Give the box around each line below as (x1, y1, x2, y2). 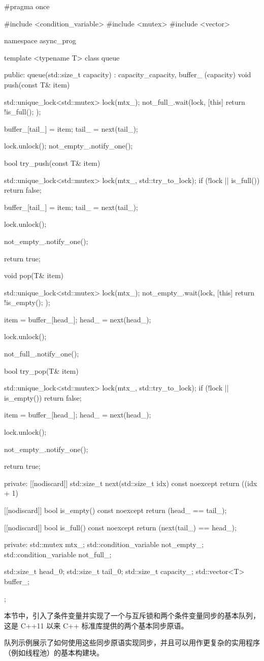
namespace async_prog (4, 35, 76, 46)
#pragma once (4, 1, 50, 11)
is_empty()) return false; (4, 392, 82, 403)
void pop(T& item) (4, 270, 64, 281)
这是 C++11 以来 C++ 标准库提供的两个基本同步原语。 (4, 620, 188, 630)
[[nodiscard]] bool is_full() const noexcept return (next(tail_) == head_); (4, 522, 237, 532)
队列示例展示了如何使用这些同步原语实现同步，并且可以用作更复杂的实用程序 (4, 637, 260, 648)
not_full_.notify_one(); (4, 348, 79, 359)
